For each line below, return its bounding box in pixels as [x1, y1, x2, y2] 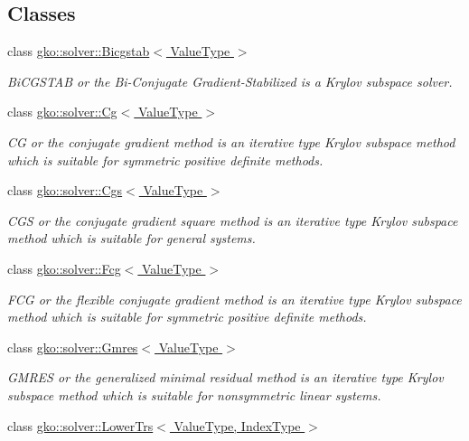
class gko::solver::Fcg [7, 258, 121, 277]
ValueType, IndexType [174, 416, 301, 435]
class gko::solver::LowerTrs [7, 416, 154, 435]
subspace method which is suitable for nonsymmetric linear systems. [7, 385, 381, 404]
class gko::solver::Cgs [7, 181, 123, 200]
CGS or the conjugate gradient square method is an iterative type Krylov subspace [7, 211, 458, 230]
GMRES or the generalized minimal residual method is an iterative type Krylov [7, 368, 444, 387]
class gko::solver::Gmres [7, 337, 138, 356]
